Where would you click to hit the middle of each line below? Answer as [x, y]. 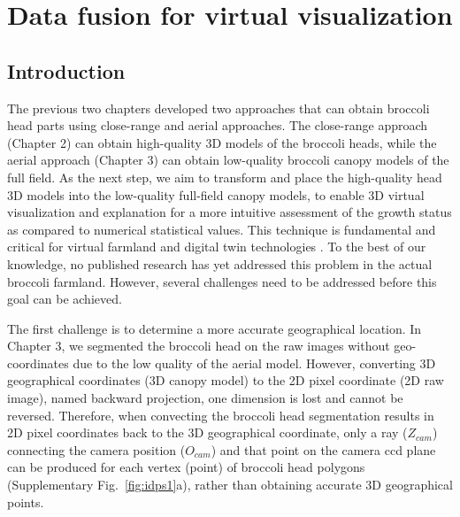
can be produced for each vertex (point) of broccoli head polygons [186, 467]
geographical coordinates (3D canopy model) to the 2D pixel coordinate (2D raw [226, 380]
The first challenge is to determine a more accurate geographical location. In [215, 328]
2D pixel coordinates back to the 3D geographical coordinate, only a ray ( [207, 432]
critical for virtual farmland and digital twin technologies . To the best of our [217, 247]
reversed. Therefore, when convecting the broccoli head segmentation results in [221, 415]
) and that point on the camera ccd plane [323, 449]
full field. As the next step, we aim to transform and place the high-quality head [225, 177]
